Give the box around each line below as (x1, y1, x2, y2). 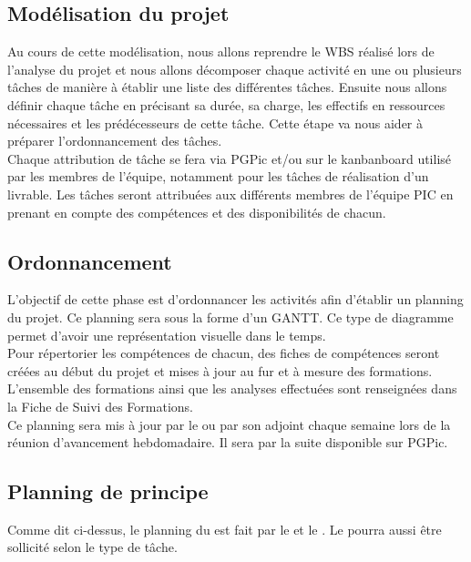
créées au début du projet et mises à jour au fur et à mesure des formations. (7, 361, 433, 380)
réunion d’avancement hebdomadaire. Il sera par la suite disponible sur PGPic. (7, 433, 448, 452)
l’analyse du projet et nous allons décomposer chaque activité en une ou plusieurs (7, 59, 462, 78)
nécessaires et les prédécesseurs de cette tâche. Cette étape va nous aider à (7, 113, 424, 132)
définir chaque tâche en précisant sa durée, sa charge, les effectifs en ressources (7, 95, 445, 114)
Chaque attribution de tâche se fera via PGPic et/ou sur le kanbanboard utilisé (7, 148, 452, 168)
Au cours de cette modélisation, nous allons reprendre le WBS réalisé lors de (7, 42, 435, 61)
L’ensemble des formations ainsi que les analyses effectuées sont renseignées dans (7, 379, 457, 398)
